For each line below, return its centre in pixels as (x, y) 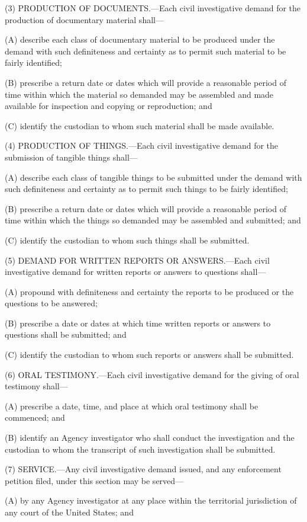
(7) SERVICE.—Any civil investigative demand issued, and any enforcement (143, 469)
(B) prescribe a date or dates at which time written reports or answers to (138, 323)
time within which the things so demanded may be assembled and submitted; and (153, 220)
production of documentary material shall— (84, 19)
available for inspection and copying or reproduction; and (109, 106)
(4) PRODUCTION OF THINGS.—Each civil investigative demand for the (142, 145)
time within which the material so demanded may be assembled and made (139, 94)
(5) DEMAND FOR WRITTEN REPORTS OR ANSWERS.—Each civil (137, 260)
